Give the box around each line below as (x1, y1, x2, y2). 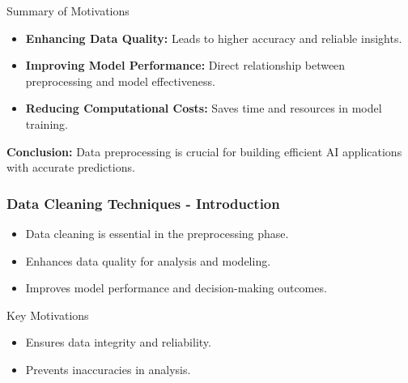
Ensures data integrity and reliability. (25, 334, 211, 351)
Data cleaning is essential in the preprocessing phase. (25, 224, 289, 241)
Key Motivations (6, 306, 89, 323)
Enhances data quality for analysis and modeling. (25, 252, 271, 269)
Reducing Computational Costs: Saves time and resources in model (25, 100, 382, 117)
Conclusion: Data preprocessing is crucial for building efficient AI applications (6, 143, 402, 160)
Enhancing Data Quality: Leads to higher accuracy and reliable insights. (25, 29, 402, 46)
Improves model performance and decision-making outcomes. (25, 279, 327, 296)
